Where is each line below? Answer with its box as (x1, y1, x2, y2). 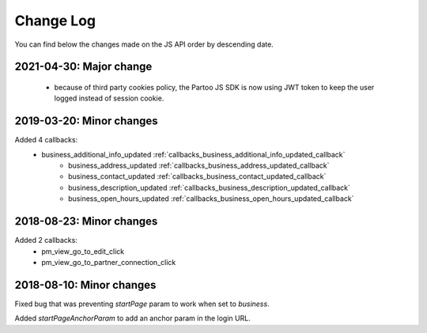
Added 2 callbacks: (14, 236, 78, 245)
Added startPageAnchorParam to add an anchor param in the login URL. (14, 313, 251, 324)
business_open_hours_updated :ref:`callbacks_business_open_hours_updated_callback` (68, 194, 354, 203)
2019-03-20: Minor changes (14, 115, 158, 128)
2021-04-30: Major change (14, 60, 153, 74)
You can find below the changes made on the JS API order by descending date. (14, 40, 274, 49)
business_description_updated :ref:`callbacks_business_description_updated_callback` (68, 183, 351, 192)
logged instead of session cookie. (54, 93, 164, 103)
